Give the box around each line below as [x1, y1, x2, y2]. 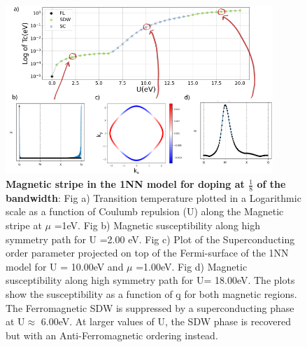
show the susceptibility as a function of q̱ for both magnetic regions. [6, 287, 297, 301]
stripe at [6, 218, 42, 233]
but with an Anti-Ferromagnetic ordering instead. [6, 327, 218, 342]
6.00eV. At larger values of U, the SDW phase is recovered [41, 314, 292, 329]
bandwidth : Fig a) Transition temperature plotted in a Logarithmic [6, 190, 301, 205]
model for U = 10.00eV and [6, 259, 124, 273]
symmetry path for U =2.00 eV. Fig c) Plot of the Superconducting [6, 231, 295, 246]
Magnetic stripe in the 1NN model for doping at [6, 177, 245, 191]
